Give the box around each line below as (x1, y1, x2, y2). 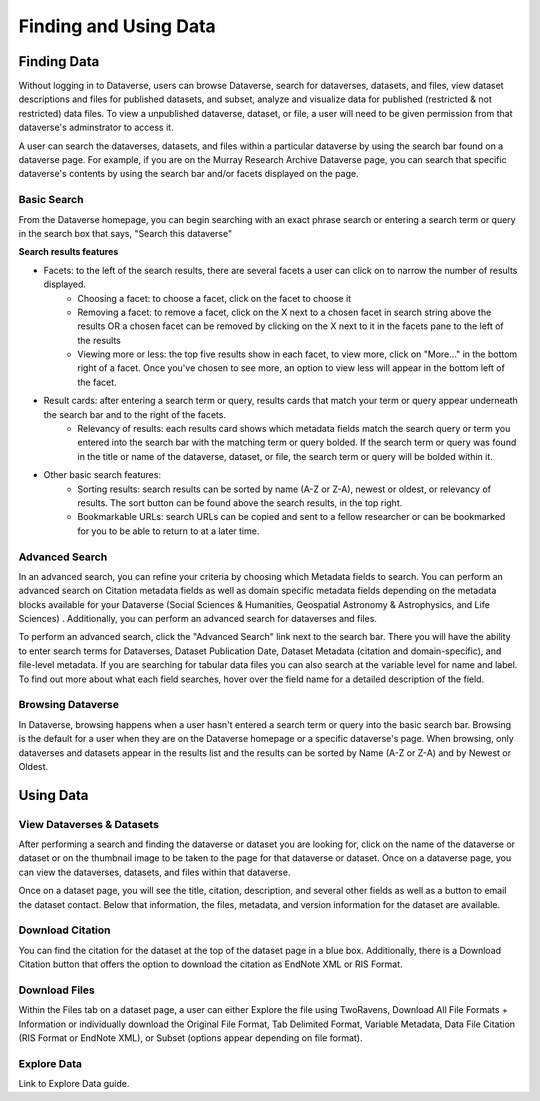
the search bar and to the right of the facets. (43, 408, 227, 420)
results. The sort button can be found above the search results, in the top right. (77, 496, 403, 509)
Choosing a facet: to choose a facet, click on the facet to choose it (77, 292, 352, 304)
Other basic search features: (43, 469, 162, 481)
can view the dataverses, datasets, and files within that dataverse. (18, 866, 291, 878)
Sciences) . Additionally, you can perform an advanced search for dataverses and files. (18, 613, 377, 625)
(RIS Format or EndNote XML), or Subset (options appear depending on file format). (18, 1032, 363, 1044)
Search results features (18, 246, 119, 258)
